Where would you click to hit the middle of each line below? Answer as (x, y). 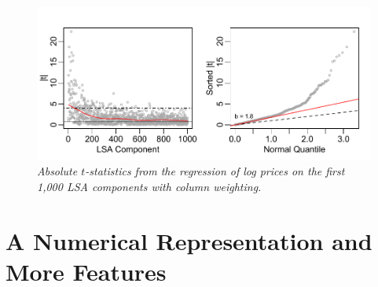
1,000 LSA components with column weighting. (149, 186)
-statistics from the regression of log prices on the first (215, 171)
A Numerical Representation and (189, 240)
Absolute (57, 171)
